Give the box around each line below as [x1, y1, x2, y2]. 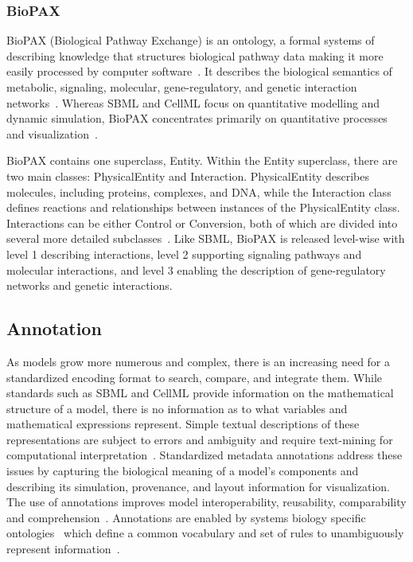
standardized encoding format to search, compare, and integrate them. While [6, 369, 383, 385]
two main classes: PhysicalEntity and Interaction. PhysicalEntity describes [6, 167, 370, 184]
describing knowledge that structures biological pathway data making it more [6, 47, 384, 64]
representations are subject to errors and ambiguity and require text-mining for [6, 431, 393, 447]
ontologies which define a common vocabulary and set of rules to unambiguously [6, 525, 404, 541]
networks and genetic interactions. [6, 277, 173, 294]
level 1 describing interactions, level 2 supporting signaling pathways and [6, 245, 362, 262]
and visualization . [6, 125, 98, 142]
